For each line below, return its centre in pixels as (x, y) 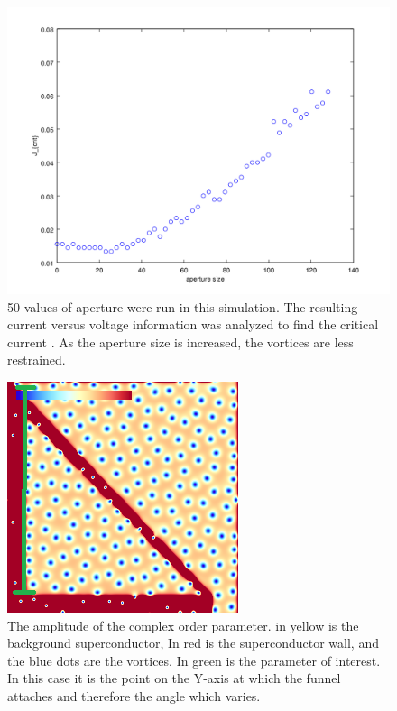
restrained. (37, 360)
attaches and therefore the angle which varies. (134, 695)
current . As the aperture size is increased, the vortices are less (180, 342)
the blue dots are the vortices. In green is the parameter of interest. (194, 660)
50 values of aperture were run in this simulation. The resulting (183, 306)
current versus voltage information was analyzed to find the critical (193, 324)
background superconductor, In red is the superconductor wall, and (193, 643)
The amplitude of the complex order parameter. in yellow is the (183, 625)
